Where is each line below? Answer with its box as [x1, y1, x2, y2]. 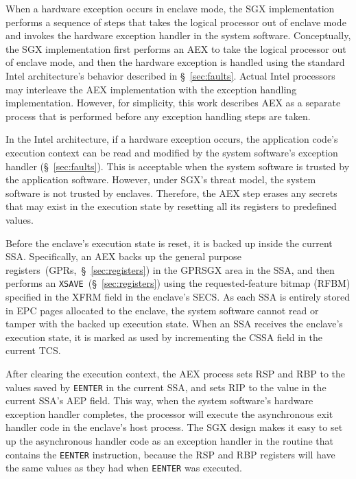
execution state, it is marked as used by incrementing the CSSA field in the [5, 329, 322, 344]
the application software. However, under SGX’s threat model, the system [5, 172, 316, 187]
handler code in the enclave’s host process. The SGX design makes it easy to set [5, 420, 343, 434]
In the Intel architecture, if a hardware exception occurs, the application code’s [5, 132, 338, 146]
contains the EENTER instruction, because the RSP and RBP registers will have [5, 447, 335, 461]
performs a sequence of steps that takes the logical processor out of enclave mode [5, 14, 346, 29]
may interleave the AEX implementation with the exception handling [5, 82, 297, 96]
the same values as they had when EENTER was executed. [5, 460, 242, 475]
